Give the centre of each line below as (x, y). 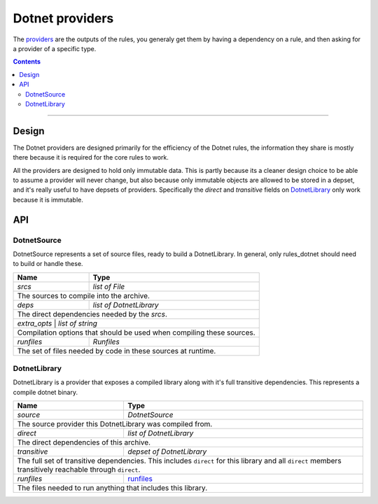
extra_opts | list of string (57, 323)
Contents (27, 62)
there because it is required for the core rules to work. (91, 157)
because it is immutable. (48, 199)
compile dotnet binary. (45, 392)
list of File (109, 286)
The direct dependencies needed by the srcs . (92, 314)
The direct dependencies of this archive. (84, 442)
